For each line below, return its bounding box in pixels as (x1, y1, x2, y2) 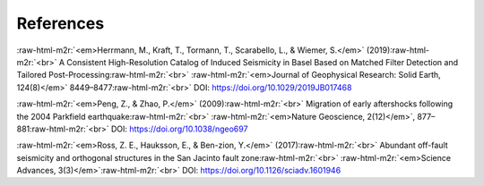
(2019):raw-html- (366, 45, 430, 55)
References (16, 13, 105, 33)
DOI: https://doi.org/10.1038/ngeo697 (110, 123, 248, 134)
